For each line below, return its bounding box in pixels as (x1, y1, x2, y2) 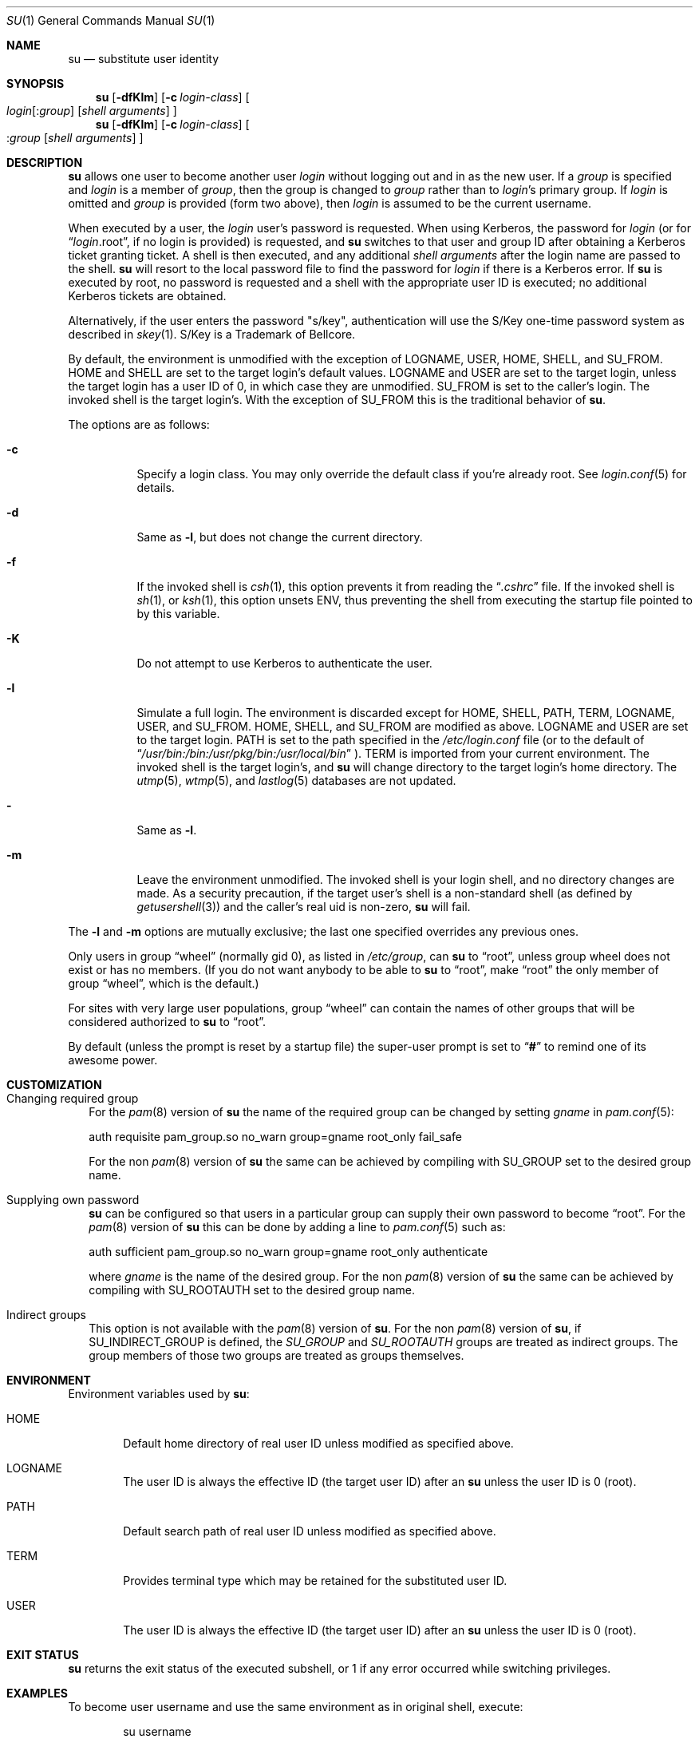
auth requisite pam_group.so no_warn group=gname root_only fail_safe (89, 1130, 462, 1143)
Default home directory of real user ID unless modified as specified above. (123, 1436, 514, 1450)
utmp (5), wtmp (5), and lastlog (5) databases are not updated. (136, 774, 456, 787)
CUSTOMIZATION (6, 1078, 102, 1091)
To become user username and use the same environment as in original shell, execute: (68, 1700, 523, 1713)
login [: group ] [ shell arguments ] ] (6, 104, 177, 117)
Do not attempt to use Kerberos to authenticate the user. (136, 656, 432, 670)
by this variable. (136, 607, 220, 620)
